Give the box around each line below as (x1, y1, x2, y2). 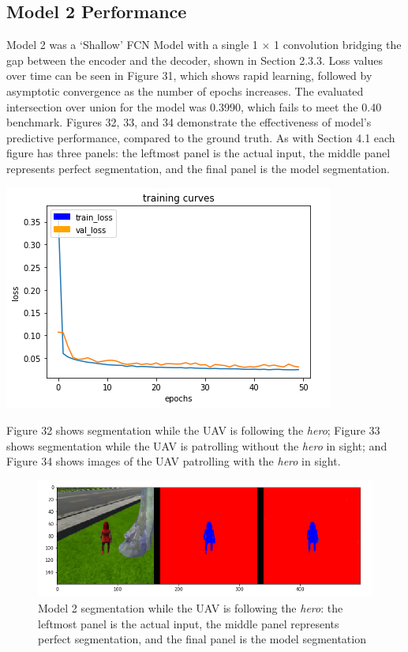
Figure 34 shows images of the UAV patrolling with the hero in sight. (6, 453, 341, 469)
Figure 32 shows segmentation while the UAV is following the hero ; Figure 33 (6, 422, 380, 439)
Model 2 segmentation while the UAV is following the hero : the (38, 599, 343, 616)
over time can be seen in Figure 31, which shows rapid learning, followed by (6, 67, 372, 84)
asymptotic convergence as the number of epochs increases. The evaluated (6, 82, 364, 99)
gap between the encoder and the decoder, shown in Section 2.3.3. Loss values (6, 51, 383, 68)
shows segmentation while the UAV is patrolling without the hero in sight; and (6, 437, 387, 454)
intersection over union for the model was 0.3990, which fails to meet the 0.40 (6, 98, 382, 115)
